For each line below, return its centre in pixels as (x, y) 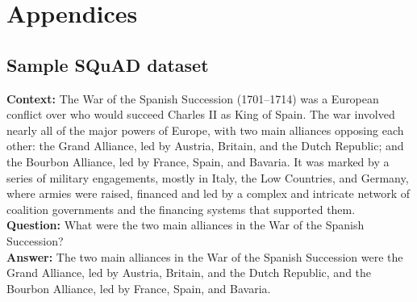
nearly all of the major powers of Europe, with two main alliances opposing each (205, 130)
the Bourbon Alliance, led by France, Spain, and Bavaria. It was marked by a (198, 161)
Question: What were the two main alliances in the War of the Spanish (186, 225)
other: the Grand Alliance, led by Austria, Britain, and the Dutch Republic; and (205, 146)
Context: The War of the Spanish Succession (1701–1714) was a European (193, 98)
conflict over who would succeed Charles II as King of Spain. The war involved (201, 114)
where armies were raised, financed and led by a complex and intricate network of (208, 193)
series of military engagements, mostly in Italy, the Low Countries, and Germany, (208, 177)
